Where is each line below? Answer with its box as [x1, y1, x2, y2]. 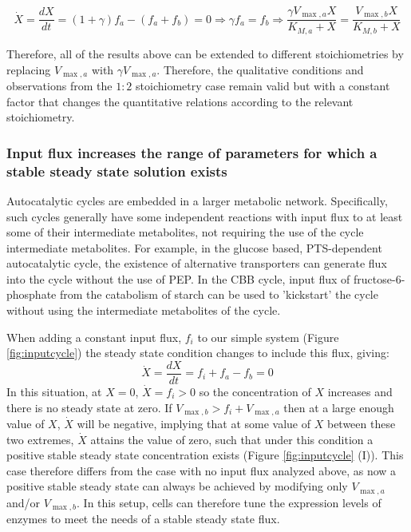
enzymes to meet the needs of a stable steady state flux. [6, 510, 280, 527]
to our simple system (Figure [197, 328, 339, 345]
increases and [327, 383, 393, 399]
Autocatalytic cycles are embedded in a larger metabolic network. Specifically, [6, 192, 388, 208]
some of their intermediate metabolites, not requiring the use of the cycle [6, 224, 364, 240]
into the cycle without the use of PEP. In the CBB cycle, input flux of [6, 270, 350, 287]
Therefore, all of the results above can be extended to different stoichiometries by [6, 45, 404, 62]
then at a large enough [283, 399, 394, 415]
